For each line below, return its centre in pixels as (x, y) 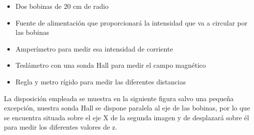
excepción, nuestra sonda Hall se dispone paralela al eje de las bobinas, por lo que (127, 108)
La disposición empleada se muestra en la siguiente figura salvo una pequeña (119, 98)
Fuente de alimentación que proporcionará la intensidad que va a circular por (131, 22)
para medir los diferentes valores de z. (61, 127)
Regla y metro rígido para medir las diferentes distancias (101, 81)
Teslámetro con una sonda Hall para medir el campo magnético (111, 65)
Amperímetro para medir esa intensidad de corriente (94, 48)
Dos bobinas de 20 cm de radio (62, 6)
